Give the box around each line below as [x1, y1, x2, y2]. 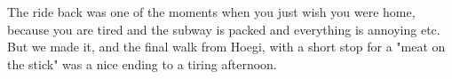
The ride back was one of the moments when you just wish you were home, [7, 3, 416, 20]
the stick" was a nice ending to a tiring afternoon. [7, 54, 277, 73]
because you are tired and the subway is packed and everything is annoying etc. [7, 20, 440, 38]
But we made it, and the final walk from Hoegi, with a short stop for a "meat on [7, 37, 446, 56]
